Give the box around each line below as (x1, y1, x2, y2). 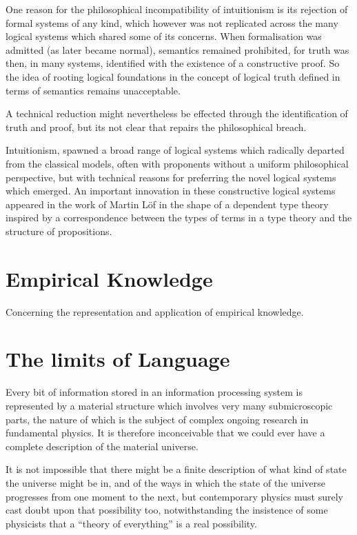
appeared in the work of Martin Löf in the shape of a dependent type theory (6, 196, 329, 211)
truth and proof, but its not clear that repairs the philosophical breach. (6, 119, 307, 134)
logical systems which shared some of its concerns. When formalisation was (6, 29, 322, 43)
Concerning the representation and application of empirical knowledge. (6, 304, 304, 319)
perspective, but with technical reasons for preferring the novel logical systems (6, 170, 336, 184)
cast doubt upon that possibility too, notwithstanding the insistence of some (6, 503, 328, 517)
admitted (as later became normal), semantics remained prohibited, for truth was (6, 42, 349, 57)
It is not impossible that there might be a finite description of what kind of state (6, 462, 347, 476)
